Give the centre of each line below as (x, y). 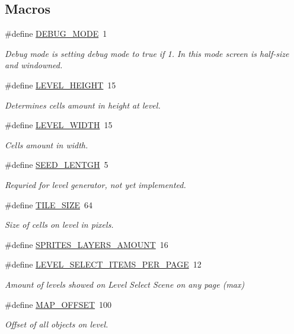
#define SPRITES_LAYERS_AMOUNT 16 (87, 244)
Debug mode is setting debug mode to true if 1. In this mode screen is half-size (147, 53)
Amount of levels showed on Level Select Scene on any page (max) (125, 284)
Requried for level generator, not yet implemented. (95, 184)
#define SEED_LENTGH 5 (57, 165)
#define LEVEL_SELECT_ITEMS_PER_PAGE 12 (103, 264)
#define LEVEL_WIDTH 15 (59, 125)
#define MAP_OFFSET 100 (58, 304)
